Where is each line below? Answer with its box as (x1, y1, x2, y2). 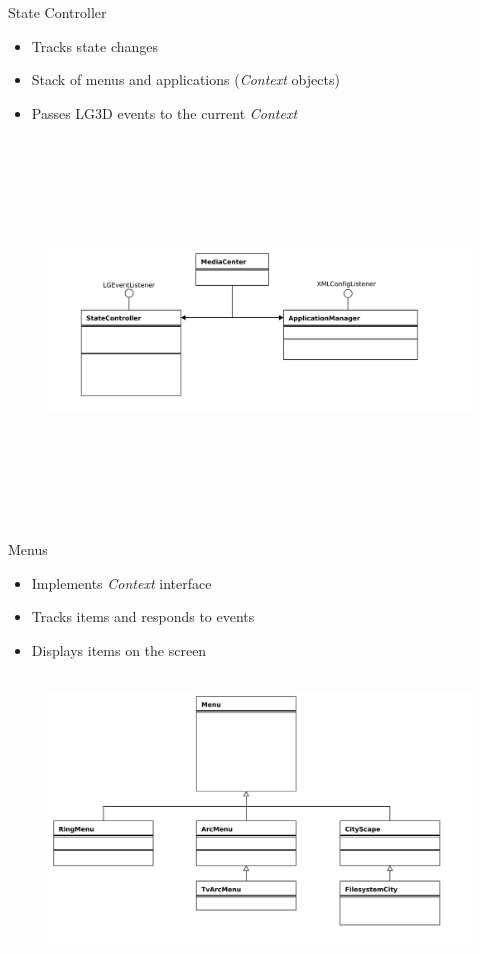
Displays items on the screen (31, 639, 207, 660)
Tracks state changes (31, 35, 159, 56)
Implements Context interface (31, 572, 212, 593)
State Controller (8, 2, 107, 22)
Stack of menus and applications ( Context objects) (31, 69, 340, 90)
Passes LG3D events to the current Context (31, 102, 298, 123)
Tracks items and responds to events (31, 606, 255, 627)
